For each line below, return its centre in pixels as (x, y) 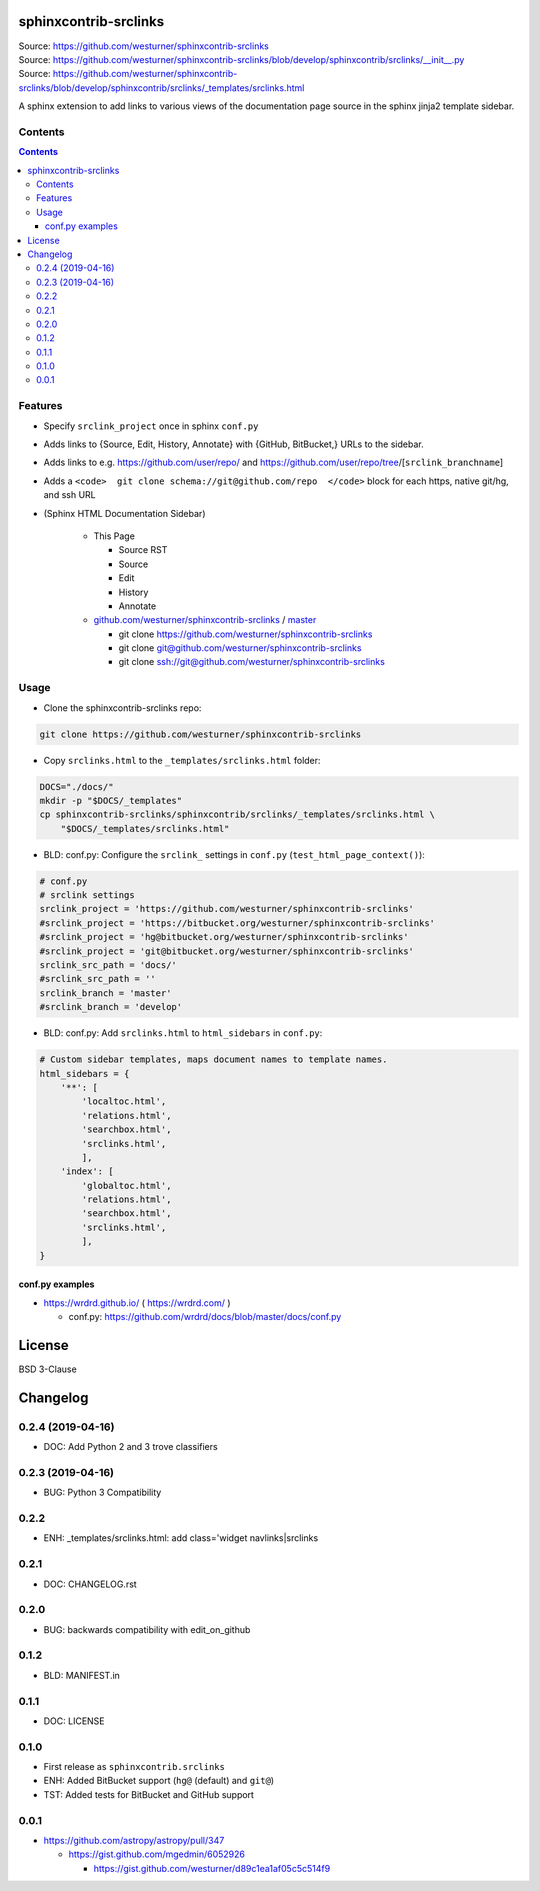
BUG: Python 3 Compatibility (102, 1492)
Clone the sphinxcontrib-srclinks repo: (122, 707)
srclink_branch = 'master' (105, 993)
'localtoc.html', (124, 1101)
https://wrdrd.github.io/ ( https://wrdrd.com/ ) (137, 1302)
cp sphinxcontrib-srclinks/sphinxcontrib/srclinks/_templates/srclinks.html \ (237, 814)
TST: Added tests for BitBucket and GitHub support (149, 1794)
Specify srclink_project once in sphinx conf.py (151, 426)
